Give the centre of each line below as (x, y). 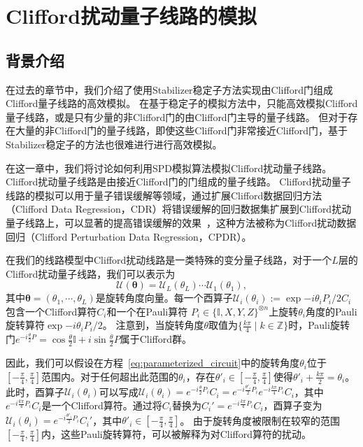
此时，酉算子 (35, 391)
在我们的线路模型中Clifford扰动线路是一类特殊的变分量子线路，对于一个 (169, 260)
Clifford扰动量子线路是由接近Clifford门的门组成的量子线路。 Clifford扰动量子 (178, 182)
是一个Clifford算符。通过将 (102, 405)
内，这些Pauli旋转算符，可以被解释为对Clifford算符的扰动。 (176, 434)
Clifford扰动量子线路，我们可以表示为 (91, 273)
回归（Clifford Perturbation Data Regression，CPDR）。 (129, 236)
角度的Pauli (331, 311)
